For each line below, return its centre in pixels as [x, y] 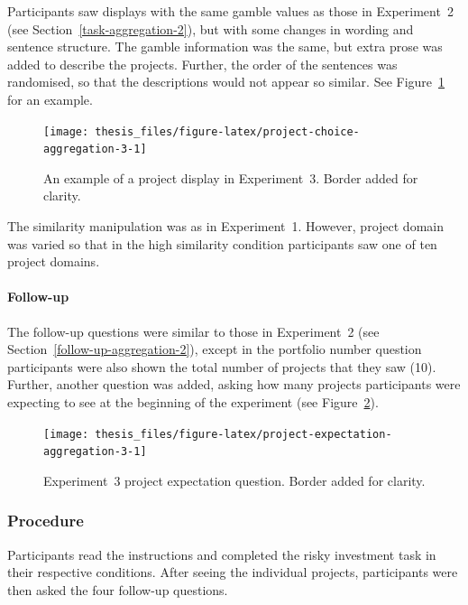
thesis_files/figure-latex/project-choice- [227, 131]
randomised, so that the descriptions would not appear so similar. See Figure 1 [226, 82]
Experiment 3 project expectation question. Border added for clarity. [234, 480]
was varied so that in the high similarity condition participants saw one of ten [222, 243]
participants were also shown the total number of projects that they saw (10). [222, 366]
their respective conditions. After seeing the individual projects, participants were [233, 572]
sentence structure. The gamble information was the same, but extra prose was [225, 47]
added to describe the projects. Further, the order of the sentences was [202, 64]
